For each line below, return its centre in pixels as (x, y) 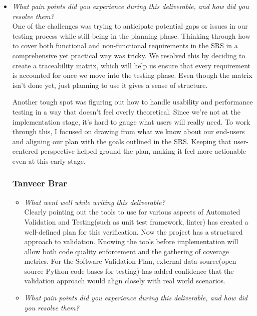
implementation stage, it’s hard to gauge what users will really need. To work (131, 121)
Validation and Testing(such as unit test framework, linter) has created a (136, 221)
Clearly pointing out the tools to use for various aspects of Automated (132, 212)
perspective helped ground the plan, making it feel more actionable (143, 151)
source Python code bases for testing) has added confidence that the (129, 271)
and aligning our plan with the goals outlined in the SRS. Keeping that (122, 141)
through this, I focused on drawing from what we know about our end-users (128, 131)
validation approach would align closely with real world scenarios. (125, 281)
